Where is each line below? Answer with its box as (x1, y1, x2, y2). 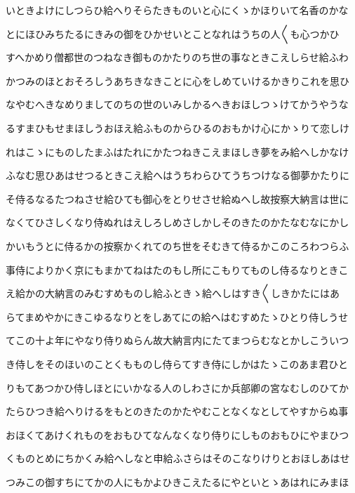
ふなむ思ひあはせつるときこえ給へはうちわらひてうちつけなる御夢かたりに (6, 168, 349, 183)
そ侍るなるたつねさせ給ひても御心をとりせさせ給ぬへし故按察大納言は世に (6, 191, 349, 206)
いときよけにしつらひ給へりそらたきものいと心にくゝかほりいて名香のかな (6, 3, 349, 17)
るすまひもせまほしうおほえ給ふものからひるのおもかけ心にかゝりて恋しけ (6, 120, 349, 135)
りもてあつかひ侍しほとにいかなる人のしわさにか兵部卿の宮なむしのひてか (6, 380, 349, 395)
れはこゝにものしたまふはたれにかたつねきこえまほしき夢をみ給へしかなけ (6, 144, 349, 159)
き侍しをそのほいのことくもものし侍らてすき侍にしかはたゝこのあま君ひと (6, 356, 348, 371)
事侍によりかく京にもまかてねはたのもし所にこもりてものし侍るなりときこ (6, 262, 349, 277)
